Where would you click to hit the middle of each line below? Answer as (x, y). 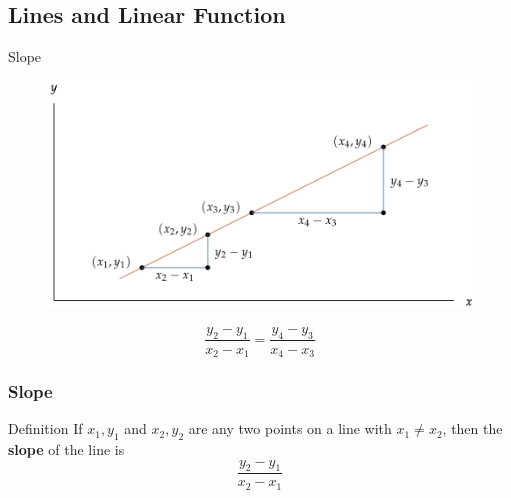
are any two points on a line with (290, 428)
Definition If (45, 428)
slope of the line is (66, 449)
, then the (472, 428)
